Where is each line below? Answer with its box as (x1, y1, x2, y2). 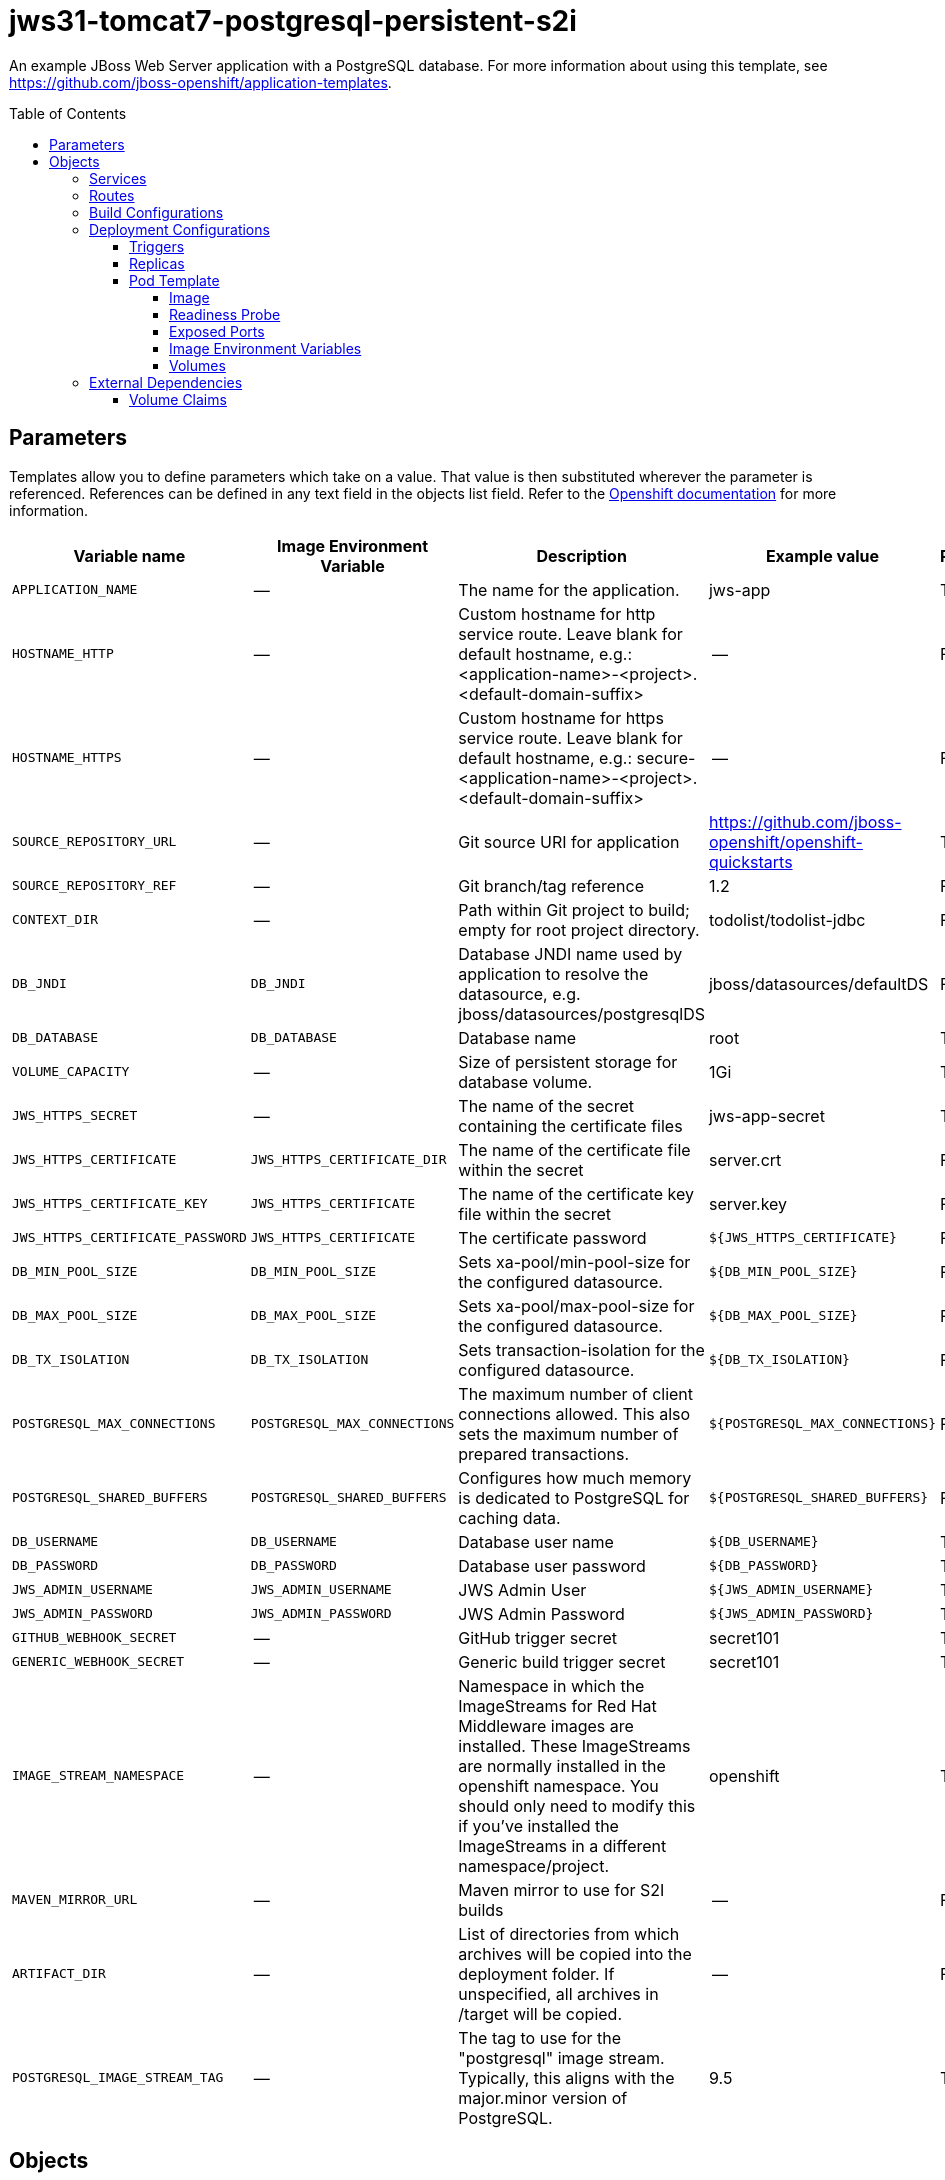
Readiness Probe (169, 305, 281, 323)
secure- (636, 747, 696, 768)
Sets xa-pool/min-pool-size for (458, 1251, 691, 1272)
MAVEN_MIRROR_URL (12, 1892, 138, 1908)
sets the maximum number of (458, 1423, 679, 1444)
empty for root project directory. (458, 919, 700, 940)
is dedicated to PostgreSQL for (458, 1487, 690, 1508)
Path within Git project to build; (458, 899, 690, 920)
